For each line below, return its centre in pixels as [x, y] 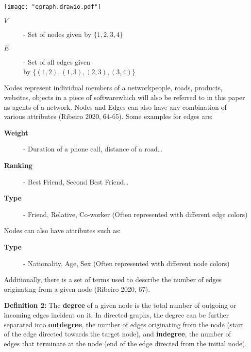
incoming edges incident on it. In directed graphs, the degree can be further [117, 314]
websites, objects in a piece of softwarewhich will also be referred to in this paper [125, 97]
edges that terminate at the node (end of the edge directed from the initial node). [125, 343]
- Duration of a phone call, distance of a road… [93, 149]
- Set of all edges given [57, 62]
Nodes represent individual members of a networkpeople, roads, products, [113, 88]
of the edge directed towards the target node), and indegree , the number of [117, 334]
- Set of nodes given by [58, 34]
